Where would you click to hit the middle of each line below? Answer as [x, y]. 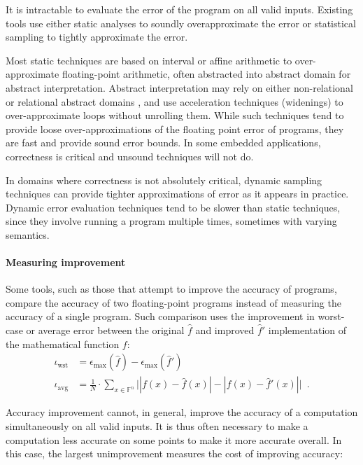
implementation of [307, 330]
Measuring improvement [66, 262]
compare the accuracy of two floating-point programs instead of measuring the [173, 302]
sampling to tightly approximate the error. [97, 37]
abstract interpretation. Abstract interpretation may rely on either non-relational [179, 87]
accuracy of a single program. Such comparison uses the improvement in [160, 316]
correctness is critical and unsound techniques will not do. [130, 156]
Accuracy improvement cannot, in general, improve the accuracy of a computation [182, 412]
